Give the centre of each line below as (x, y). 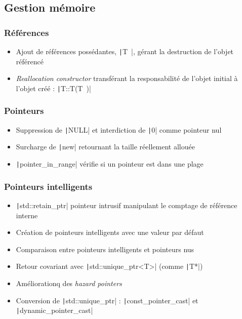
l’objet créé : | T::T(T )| (53, 88)
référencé (30, 61)
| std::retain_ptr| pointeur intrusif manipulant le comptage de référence (127, 205)
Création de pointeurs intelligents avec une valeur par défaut (110, 232)
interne (27, 215)
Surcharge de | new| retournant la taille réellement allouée (105, 147)
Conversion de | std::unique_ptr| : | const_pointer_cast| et (107, 300)
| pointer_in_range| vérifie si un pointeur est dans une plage (110, 164)
